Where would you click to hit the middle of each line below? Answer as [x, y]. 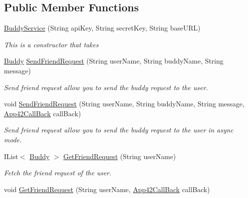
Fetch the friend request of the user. [58, 173]
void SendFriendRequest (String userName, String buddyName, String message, [124, 104]
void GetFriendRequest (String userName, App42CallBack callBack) [107, 189]
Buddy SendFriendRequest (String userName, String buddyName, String [114, 61]
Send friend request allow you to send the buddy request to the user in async [119, 130]
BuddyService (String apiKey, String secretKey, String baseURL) [102, 28]
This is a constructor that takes [51, 44]
